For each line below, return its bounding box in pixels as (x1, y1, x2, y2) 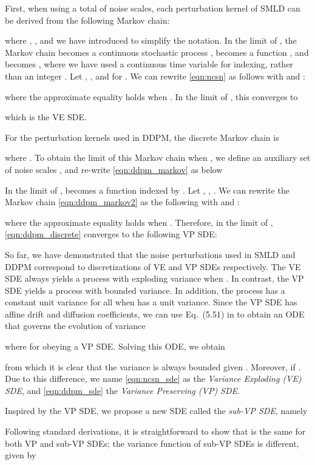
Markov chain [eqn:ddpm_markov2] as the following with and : (5, 195, 240, 208)
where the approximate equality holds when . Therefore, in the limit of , (5, 216, 273, 228)
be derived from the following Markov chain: (5, 13, 170, 26)
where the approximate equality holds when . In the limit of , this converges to (5, 90, 298, 103)
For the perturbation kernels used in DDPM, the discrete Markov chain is (5, 131, 279, 143)
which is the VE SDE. (5, 110, 87, 123)
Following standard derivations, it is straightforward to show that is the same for (5, 425, 306, 438)
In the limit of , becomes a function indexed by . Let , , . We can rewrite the (5, 183, 290, 196)
